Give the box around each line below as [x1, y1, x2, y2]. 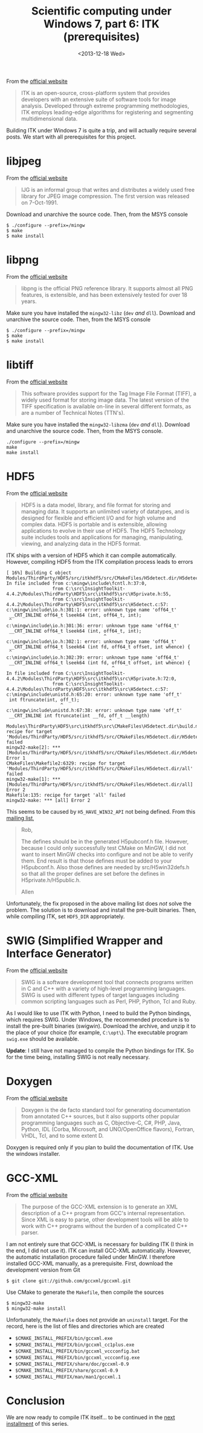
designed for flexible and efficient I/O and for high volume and [21, 514, 176, 521]
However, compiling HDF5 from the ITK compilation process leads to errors [6, 558, 193, 565]
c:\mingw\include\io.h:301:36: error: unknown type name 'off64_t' [6, 622, 180, 628]
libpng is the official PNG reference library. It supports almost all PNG [21, 284, 193, 292]
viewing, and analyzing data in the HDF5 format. [21, 540, 141, 547]
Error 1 [6, 755, 26, 761]
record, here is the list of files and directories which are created [6, 1322, 164, 1330]
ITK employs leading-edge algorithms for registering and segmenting [21, 108, 193, 116]
